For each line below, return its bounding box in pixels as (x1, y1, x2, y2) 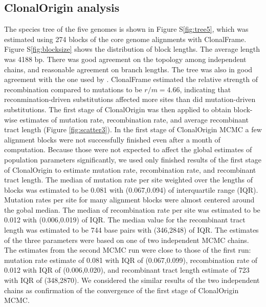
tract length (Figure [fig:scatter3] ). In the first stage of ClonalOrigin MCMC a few (4, 124, 262, 135)
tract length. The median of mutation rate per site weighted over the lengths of (4, 174, 253, 185)
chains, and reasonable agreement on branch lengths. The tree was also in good (4, 64, 253, 74)
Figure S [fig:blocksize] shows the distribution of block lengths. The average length (4, 44, 260, 54)
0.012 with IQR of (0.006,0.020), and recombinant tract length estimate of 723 (4, 264, 250, 275)
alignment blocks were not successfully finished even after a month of (4, 134, 220, 145)
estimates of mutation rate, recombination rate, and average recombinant (19, 114, 249, 125)
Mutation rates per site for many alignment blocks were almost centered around (4, 194, 255, 205)
